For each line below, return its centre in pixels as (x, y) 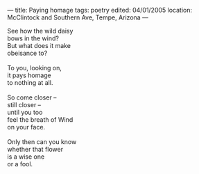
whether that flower (35, 149)
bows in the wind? (33, 38)
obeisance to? (27, 53)
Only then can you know (42, 142)
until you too (25, 112)
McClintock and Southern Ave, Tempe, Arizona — (78, 17)
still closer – (24, 105)
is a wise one (26, 157)
